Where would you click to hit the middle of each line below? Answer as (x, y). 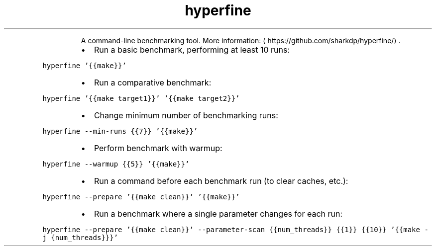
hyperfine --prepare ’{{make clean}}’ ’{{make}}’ (141, 197)
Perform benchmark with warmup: (158, 148)
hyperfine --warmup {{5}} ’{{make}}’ (116, 164)
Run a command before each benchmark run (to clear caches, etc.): (221, 181)
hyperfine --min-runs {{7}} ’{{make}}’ (120, 131)
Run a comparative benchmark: (153, 82)
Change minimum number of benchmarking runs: (186, 115)
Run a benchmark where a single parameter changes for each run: (218, 213)
